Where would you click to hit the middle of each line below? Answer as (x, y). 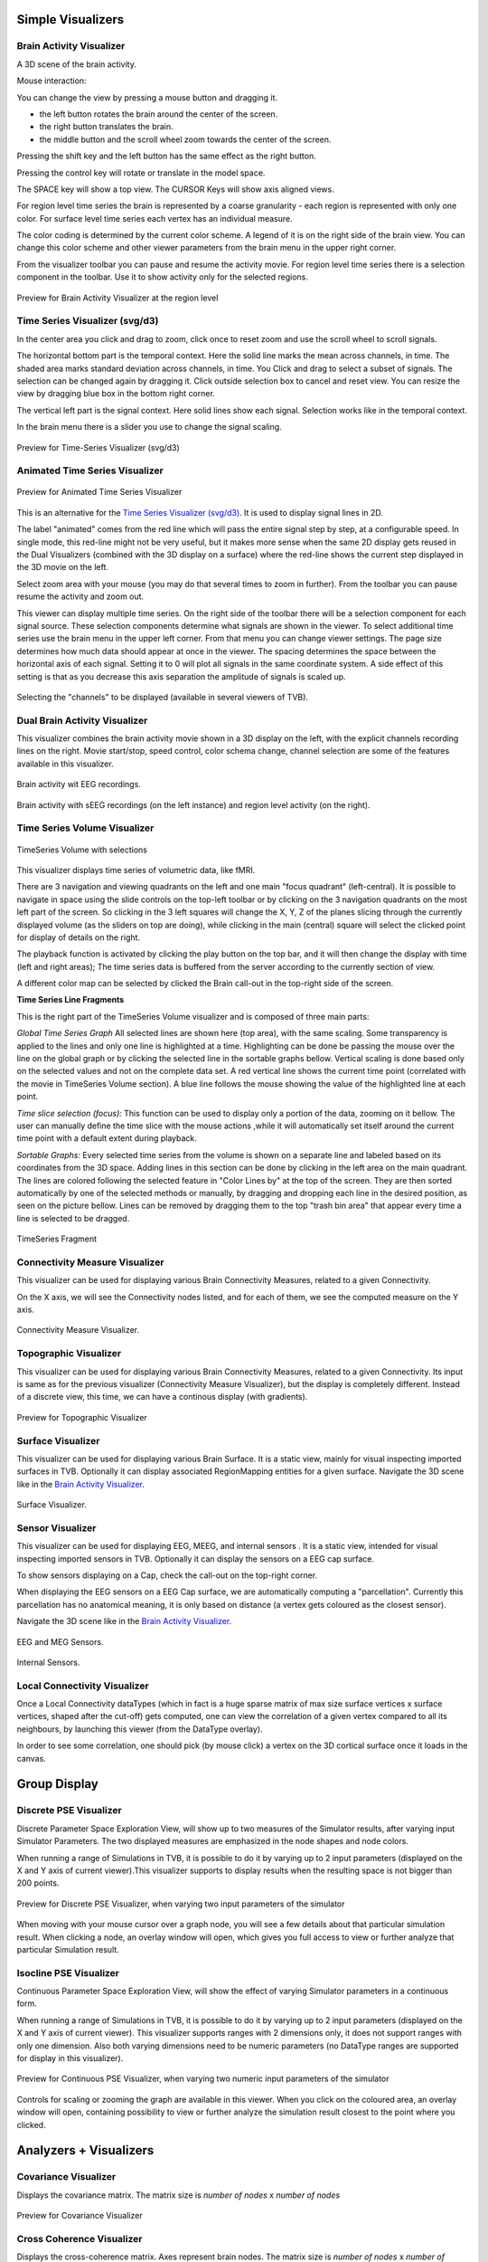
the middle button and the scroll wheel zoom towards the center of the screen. (185, 139)
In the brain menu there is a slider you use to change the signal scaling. (149, 427)
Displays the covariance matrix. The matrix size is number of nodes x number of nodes (178, 2195)
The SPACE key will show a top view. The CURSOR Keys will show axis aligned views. (175, 189)
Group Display (57, 1784)
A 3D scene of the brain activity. (77, 64)
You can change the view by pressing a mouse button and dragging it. (147, 97)
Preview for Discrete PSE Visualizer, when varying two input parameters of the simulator (181, 1904)
